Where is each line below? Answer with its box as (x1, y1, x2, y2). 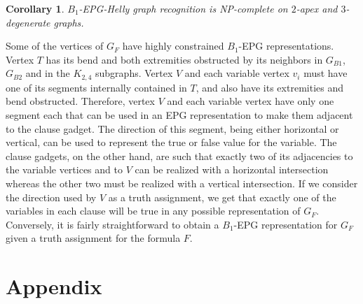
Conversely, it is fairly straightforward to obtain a (6, 217, 219, 231)
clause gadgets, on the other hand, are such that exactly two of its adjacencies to (6, 148, 353, 163)
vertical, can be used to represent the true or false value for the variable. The (6, 135, 337, 150)
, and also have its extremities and (196, 80, 343, 94)
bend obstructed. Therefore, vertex (6, 94, 155, 108)
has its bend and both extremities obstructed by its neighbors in (46, 52, 323, 66)
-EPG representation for (233, 217, 338, 231)
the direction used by (6, 189, 97, 204)
